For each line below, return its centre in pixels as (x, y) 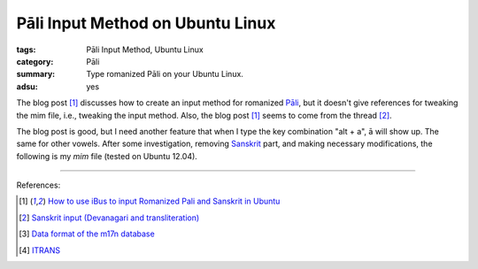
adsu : (27, 86)
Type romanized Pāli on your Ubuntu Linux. (165, 74)
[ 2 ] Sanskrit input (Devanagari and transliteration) (109, 218)
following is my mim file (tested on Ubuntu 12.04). (107, 156)
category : (35, 61)
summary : (36, 74)
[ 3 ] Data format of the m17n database (87, 234)
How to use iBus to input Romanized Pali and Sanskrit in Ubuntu (164, 201)
